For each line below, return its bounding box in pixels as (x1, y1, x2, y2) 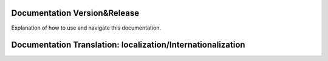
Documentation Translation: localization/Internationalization (11, 40, 245, 50)
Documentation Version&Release (11, 8, 140, 18)
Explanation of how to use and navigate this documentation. (11, 24, 161, 31)
